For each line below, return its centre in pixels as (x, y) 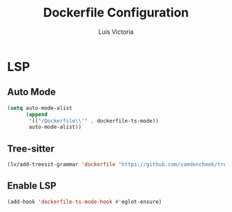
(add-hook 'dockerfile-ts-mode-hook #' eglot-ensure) (85, 202)
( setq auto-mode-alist (40, 108)
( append (37, 114)
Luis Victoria (116, 32)
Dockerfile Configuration (116, 13)
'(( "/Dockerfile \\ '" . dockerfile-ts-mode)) (94, 121)
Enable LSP (32, 186)
